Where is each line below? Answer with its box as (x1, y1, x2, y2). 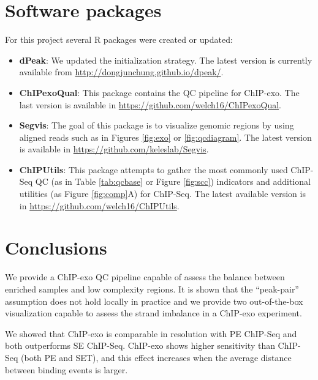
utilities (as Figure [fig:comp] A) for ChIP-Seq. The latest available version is (19, 187, 306, 200)
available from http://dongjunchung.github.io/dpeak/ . (19, 65, 224, 78)
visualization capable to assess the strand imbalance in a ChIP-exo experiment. (5, 307, 302, 319)
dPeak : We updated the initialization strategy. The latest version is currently (19, 53, 312, 66)
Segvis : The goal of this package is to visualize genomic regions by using (19, 119, 294, 132)
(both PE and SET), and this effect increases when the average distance (21, 351, 292, 363)
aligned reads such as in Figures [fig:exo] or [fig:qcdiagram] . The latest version (19, 130, 312, 143)
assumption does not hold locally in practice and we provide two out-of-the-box (5, 294, 303, 307)
